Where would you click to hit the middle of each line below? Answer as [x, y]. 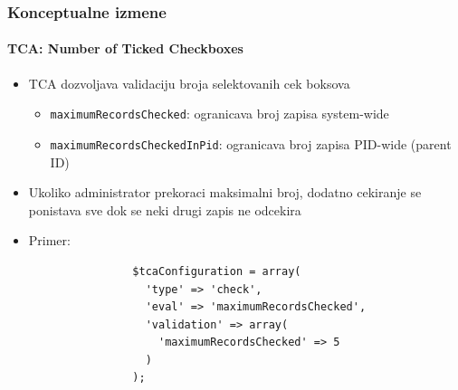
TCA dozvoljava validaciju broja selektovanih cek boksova [189, 83]
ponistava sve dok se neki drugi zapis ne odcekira [165, 209]
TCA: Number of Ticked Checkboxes [125, 48]
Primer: [49, 240]
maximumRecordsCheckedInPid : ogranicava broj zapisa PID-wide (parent [251, 143]
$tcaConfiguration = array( [217, 271]
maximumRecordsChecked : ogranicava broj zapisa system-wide [219, 114]
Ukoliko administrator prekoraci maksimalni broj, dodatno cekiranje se [225, 192]
